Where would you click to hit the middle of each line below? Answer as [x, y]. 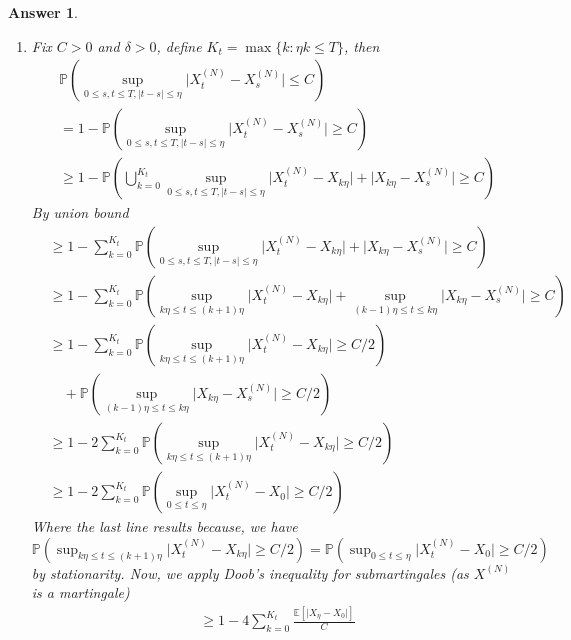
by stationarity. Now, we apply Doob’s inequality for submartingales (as [250, 572]
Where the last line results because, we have [164, 526]
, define [179, 45]
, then [361, 45]
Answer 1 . [43, 12]
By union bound [80, 212]
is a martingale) [80, 592]
